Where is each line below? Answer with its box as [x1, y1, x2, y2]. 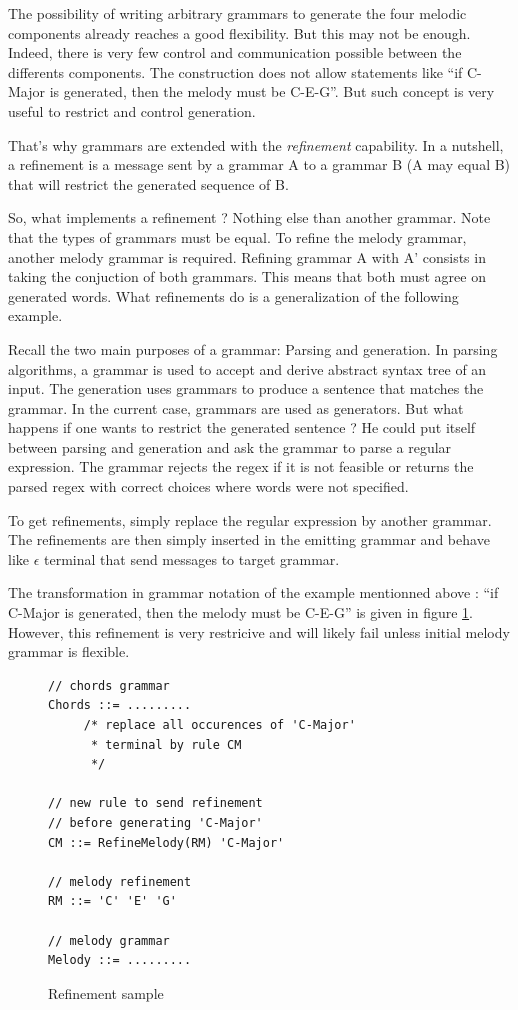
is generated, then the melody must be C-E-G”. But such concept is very [49, 81, 495, 102]
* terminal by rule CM [90, 737, 242, 752]
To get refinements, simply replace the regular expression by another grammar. [8, 509, 492, 530]
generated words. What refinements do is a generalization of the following [8, 285, 459, 306]
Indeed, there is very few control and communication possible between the [8, 42, 462, 63]
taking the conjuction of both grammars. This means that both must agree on [8, 266, 486, 287]
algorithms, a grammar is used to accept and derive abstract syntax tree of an [8, 358, 487, 379]
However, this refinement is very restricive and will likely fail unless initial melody [8, 621, 510, 642]
